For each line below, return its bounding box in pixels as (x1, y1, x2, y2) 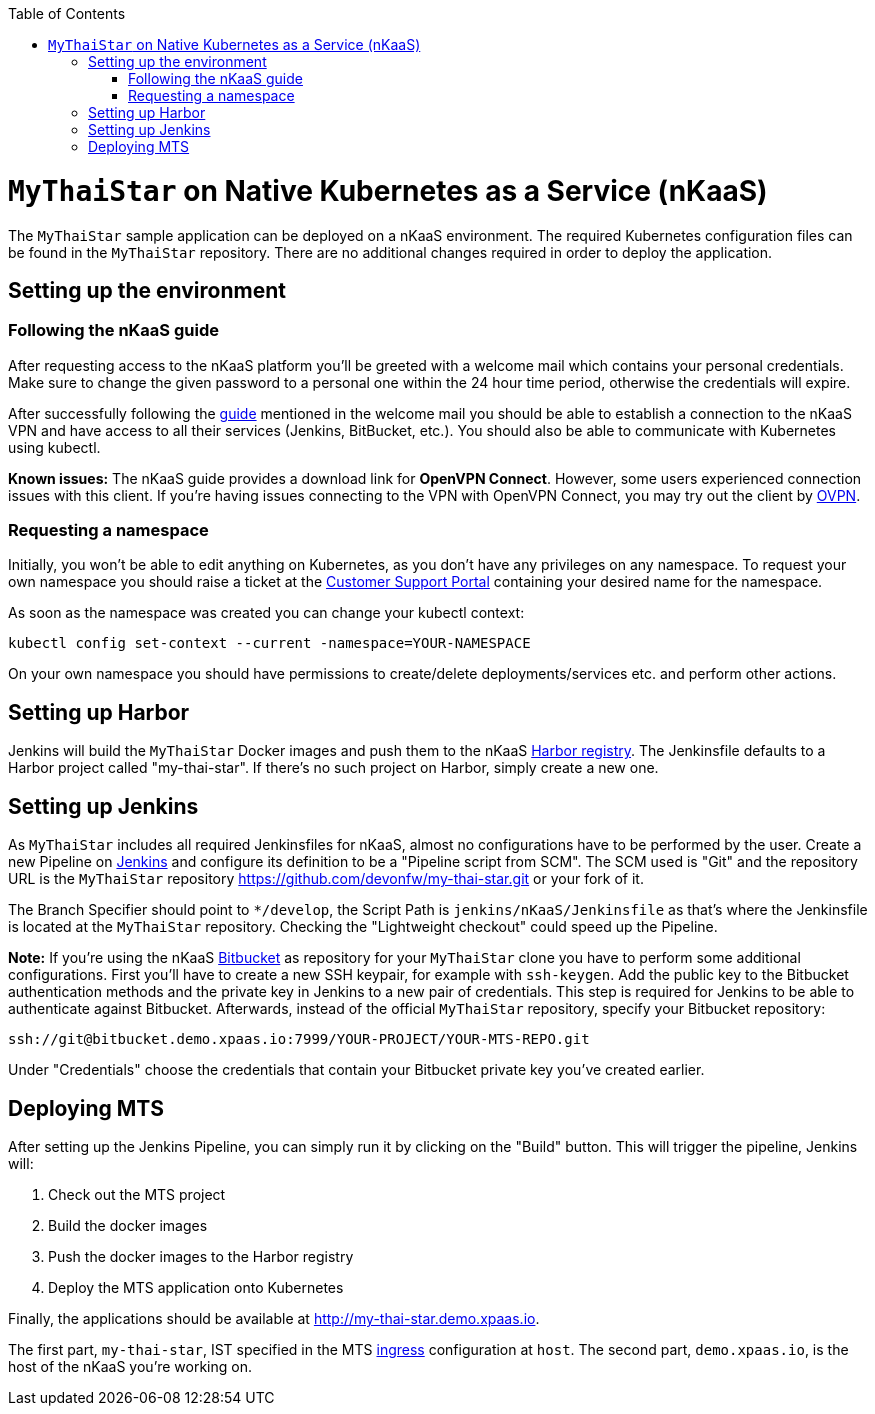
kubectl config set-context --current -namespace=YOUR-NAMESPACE (8, 635, 531, 652)
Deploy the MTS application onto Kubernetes (48, 1279, 344, 1296)
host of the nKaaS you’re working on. (8, 1358, 252, 1375)
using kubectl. (8, 438, 101, 456)
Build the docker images (48, 1217, 208, 1234)
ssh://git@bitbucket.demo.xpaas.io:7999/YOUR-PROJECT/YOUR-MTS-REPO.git (8, 1031, 590, 1048)
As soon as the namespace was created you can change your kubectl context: (8, 604, 525, 622)
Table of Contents (8, 5, 126, 22)
